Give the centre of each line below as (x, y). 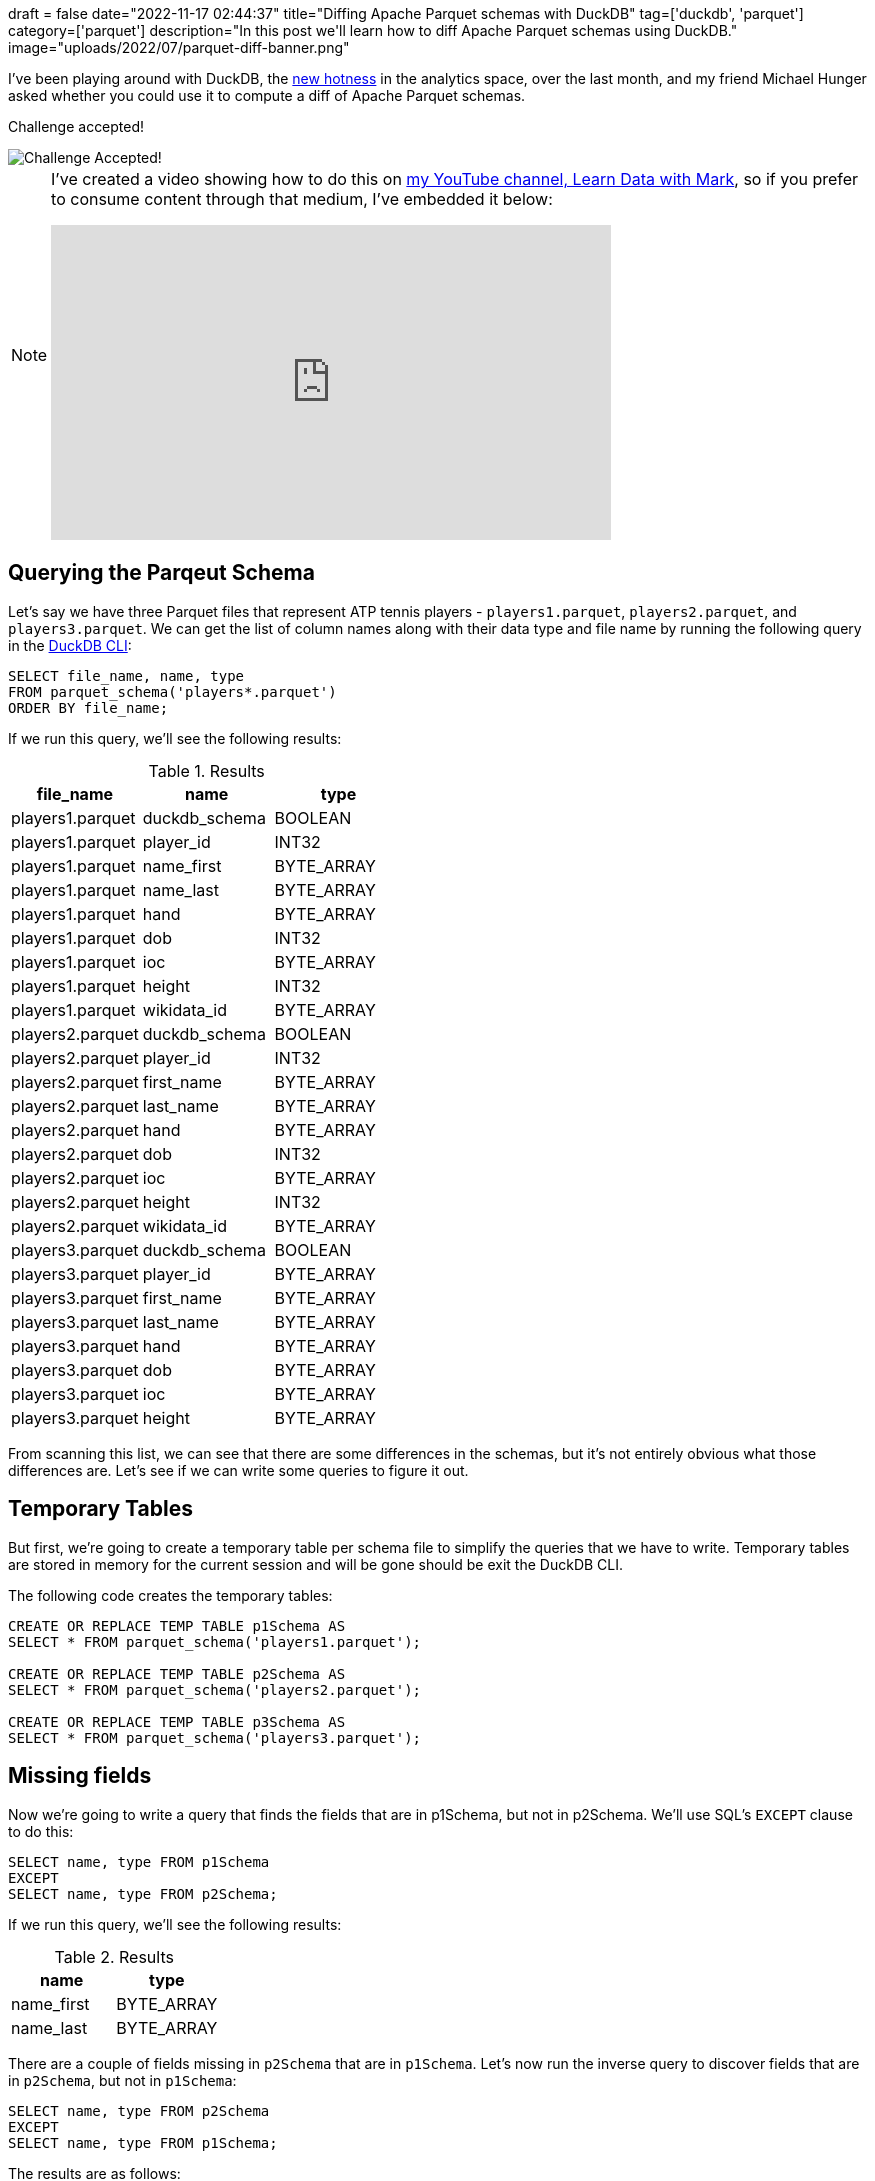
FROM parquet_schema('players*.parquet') (172, 691)
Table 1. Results (206, 770)
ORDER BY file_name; (88, 707)
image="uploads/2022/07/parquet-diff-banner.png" (179, 47)
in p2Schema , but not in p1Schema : (122, 2080)
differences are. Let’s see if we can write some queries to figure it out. (238, 1470)
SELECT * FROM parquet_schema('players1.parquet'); (215, 1641)
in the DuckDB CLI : (70, 645)
